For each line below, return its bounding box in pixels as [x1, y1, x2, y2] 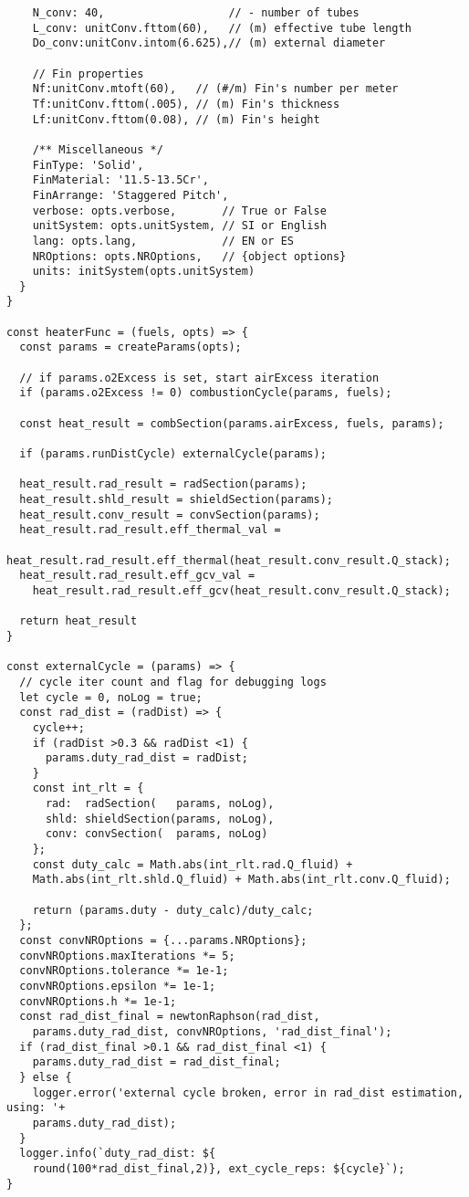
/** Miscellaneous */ [32, 142, 163, 156]
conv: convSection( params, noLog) [45, 827, 268, 841]
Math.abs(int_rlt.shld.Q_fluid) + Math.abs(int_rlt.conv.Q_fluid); [32, 873, 451, 887]
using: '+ [6, 1101, 66, 1115]
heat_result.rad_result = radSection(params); [19, 478, 307, 491]
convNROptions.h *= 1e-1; [19, 994, 177, 1008]
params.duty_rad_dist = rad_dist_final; [32, 1055, 281, 1069]
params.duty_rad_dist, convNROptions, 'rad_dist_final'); [32, 1024, 392, 1038]
